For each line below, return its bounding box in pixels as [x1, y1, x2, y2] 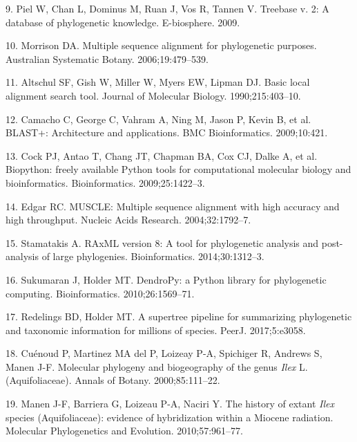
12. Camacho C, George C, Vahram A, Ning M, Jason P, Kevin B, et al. [6, 111, 311, 126]
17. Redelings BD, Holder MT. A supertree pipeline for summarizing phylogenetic [6, 309, 352, 324]
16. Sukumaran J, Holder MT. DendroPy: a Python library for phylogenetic [6, 272, 327, 286]
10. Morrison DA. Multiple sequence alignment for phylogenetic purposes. [6, 38, 317, 53]
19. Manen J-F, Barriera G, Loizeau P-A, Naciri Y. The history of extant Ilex [6, 396, 334, 411]
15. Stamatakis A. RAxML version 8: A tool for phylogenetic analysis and [6, 235, 319, 250]
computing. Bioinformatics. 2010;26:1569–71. [6, 286, 195, 300]
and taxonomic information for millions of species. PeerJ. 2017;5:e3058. [6, 322, 306, 337]
